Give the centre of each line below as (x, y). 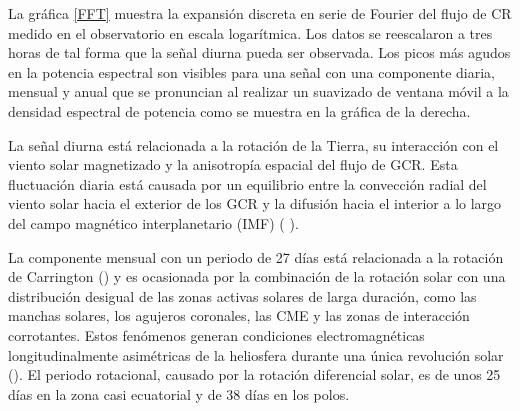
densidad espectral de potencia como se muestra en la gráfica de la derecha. (239, 110)
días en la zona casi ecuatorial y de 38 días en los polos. (179, 393)
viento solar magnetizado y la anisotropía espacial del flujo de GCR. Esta (233, 164)
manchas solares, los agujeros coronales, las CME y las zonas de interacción (239, 315)
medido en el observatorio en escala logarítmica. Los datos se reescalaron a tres (250, 32)
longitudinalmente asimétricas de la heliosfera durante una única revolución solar (256, 354)
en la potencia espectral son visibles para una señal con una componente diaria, (252, 71)
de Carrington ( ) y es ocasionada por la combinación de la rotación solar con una (257, 276)
